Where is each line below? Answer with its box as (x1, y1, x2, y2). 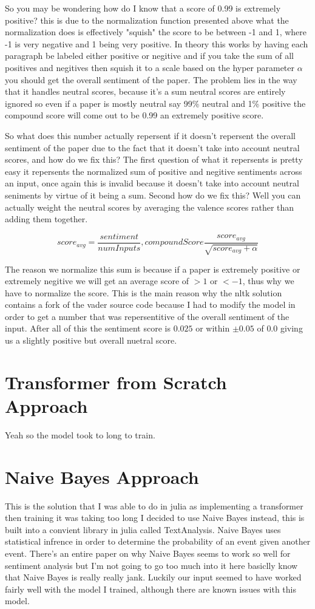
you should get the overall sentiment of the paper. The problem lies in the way (5, 73, 297, 86)
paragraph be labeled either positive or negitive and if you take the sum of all (5, 49, 294, 62)
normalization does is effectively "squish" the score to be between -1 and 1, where (5, 26, 307, 38)
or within (195, 322, 230, 335)
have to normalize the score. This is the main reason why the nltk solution (5, 286, 282, 299)
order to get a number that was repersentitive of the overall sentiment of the (5, 310, 290, 322)
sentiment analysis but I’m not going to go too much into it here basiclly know (5, 559, 298, 571)
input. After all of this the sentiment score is (5, 322, 171, 335)
